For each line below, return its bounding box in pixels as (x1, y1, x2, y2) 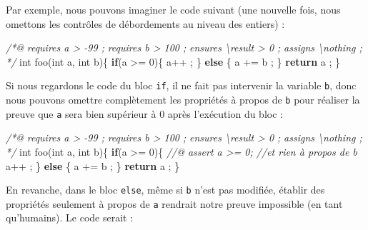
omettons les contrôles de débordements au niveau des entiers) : (6, 16, 285, 31)
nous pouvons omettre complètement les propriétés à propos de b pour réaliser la (6, 92, 360, 107)
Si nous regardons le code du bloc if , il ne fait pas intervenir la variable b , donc (6, 78, 357, 93)
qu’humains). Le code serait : (6, 210, 134, 225)
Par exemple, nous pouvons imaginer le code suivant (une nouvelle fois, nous (6, 2, 341, 16)
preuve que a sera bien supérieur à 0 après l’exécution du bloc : (6, 106, 283, 121)
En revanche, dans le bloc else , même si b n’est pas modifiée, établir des (6, 182, 325, 197)
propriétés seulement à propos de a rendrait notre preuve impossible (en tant (6, 196, 343, 211)
